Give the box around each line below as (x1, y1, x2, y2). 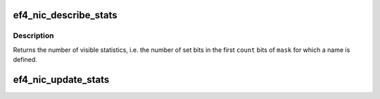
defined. (13, 55, 38, 64)
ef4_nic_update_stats (13, 74, 110, 86)
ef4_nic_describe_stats (13, 9, 118, 21)
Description (13, 31, 54, 41)
